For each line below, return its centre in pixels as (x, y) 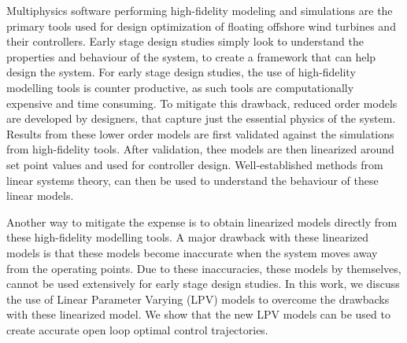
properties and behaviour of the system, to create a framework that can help (191, 56)
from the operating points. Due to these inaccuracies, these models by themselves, (204, 268)
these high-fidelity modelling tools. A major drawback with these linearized (188, 237)
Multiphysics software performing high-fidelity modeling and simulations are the (200, 10)
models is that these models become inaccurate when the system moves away (192, 252)
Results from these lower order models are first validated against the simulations (200, 133)
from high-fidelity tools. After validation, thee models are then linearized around (200, 149)
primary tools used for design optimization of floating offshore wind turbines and (201, 26)
